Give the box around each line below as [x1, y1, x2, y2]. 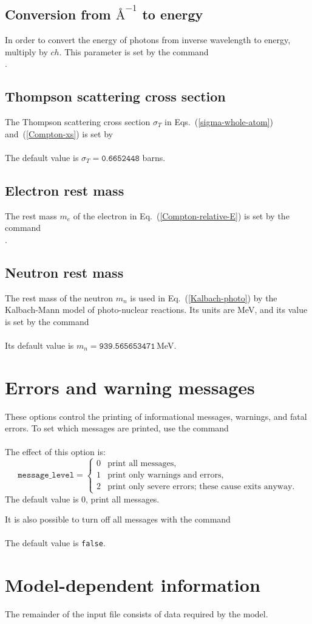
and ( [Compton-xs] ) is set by [5, 127, 113, 140]
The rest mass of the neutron [5, 291, 114, 304]
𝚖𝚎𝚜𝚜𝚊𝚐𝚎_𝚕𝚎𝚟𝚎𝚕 [18, 471, 75, 480]
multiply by [5, 45, 48, 58]
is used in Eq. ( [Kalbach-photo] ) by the [130, 291, 277, 304]
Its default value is [5, 338, 74, 351]
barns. [142, 151, 166, 163]
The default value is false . [5, 537, 106, 549]
